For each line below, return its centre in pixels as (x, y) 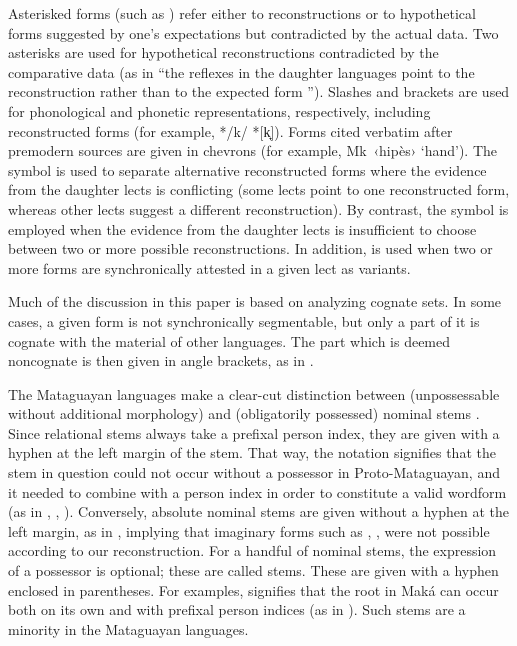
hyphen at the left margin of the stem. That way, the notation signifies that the (252, 452)
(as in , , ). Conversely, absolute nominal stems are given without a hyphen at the (258, 511)
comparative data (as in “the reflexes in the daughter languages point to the (241, 71)
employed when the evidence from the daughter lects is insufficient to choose (242, 228)
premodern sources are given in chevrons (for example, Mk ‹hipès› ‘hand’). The (253, 150)
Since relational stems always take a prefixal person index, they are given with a (254, 432)
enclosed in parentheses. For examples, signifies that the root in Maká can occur (253, 589)
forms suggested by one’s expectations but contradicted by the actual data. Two (253, 32)
